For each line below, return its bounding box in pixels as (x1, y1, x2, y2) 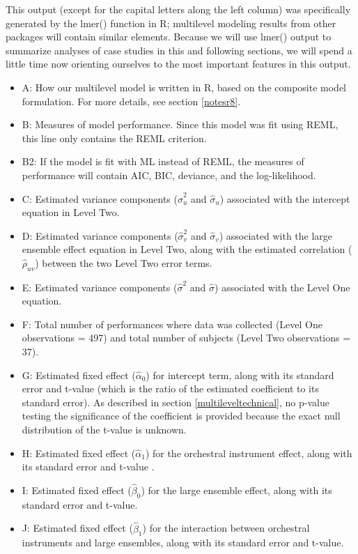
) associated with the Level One (215, 279, 350, 294)
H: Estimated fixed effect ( (22, 445, 136, 460)
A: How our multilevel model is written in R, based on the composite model (22, 79, 346, 94)
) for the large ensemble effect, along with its (141, 483, 332, 498)
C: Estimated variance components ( (22, 191, 178, 206)
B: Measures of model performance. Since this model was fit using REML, (22, 117, 338, 132)
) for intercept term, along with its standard (146, 367, 334, 382)
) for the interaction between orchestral (142, 521, 310, 535)
